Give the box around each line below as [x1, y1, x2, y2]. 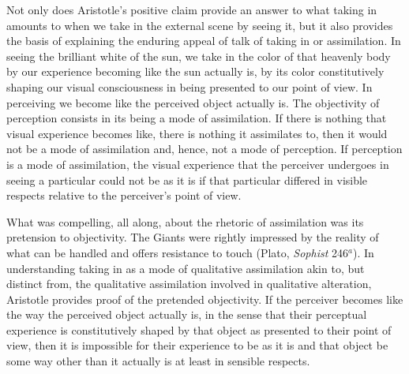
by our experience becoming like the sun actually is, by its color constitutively [6, 63, 385, 80]
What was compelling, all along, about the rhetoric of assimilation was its [6, 213, 364, 230]
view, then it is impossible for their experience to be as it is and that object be [6, 337, 388, 353]
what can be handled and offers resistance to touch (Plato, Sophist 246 [6, 244, 349, 260]
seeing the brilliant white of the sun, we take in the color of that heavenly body [6, 47, 391, 64]
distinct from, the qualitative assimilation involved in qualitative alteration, [6, 275, 372, 292]
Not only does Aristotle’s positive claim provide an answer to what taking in [6, 2, 377, 17]
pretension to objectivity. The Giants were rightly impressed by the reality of [6, 229, 379, 245]
